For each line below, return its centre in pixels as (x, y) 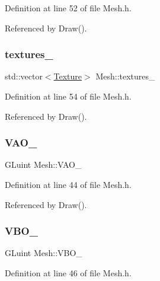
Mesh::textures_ (125, 76)
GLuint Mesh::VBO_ (44, 253)
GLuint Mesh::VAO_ (43, 165)
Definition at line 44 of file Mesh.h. (68, 184)
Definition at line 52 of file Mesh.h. (68, 8)
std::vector (24, 76)
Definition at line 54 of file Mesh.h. (68, 96)
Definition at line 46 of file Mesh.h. (68, 273)
